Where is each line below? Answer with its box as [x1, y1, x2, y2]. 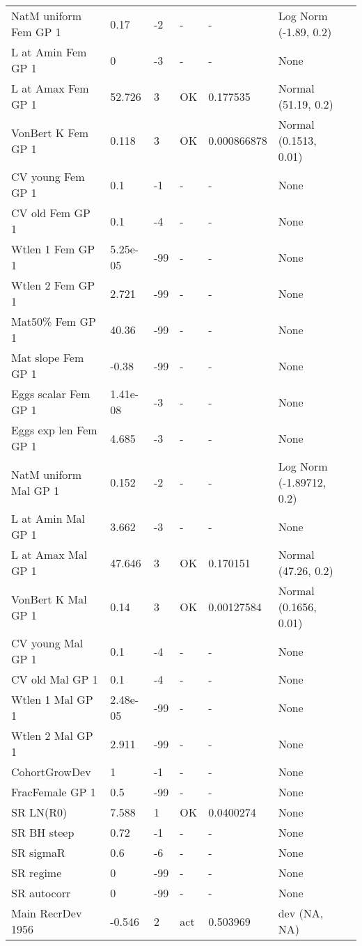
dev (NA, [278, 905, 324, 921]
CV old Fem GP [11, 205, 90, 221]
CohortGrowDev [11, 764, 91, 780]
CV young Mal [11, 635, 84, 651]
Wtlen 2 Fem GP [11, 277, 95, 293]
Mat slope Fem [11, 349, 84, 365]
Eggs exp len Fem [11, 422, 97, 438]
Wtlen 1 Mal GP [11, 691, 93, 707]
